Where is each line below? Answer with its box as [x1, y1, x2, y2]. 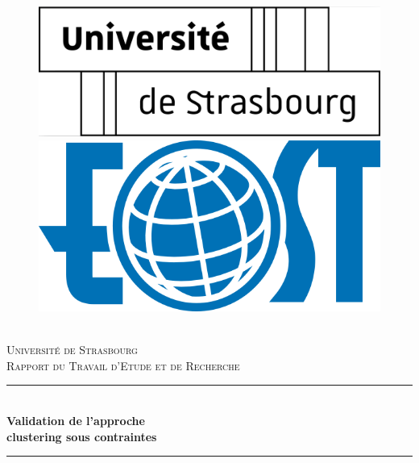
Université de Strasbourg [6, 341, 138, 358]
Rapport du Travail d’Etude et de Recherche [6, 357, 240, 373]
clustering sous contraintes [6, 428, 157, 444]
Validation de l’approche [6, 412, 145, 429]
